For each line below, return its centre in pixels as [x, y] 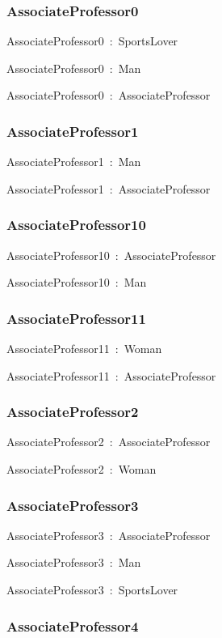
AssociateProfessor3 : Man [74, 562]
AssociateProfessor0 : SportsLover [92, 41]
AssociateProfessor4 [73, 625]
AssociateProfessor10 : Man [77, 282]
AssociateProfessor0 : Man [74, 68]
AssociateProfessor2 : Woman [82, 469]
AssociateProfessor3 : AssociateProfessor [109, 535]
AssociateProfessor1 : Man [74, 162]
